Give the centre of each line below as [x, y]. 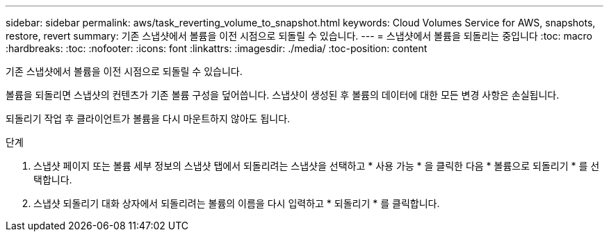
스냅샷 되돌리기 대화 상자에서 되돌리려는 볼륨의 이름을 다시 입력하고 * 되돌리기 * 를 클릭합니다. [237, 203]
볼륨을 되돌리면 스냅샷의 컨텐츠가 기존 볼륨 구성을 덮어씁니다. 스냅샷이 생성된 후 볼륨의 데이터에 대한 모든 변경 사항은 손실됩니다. [283, 95]
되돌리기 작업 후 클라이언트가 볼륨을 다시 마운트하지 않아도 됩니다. [148, 119]
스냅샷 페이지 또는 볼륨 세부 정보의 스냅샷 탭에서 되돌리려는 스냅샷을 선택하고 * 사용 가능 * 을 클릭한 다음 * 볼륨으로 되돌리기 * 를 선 [317, 166]
